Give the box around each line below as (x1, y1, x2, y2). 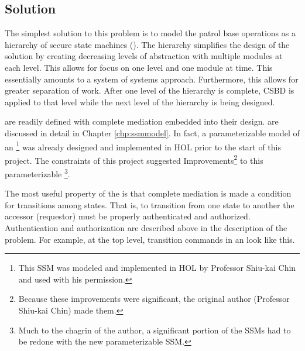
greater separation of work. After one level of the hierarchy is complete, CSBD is (5, 84, 294, 97)
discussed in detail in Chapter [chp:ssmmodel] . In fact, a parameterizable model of (5, 126, 300, 139)
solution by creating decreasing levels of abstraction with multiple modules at (5, 50, 283, 62)
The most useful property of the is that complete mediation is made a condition (5, 187, 292, 199)
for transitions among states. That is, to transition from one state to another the (5, 198, 294, 211)
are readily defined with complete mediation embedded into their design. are (5, 115, 279, 128)
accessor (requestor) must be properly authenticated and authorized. (5, 210, 251, 222)
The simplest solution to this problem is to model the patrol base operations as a (5, 27, 296, 39)
